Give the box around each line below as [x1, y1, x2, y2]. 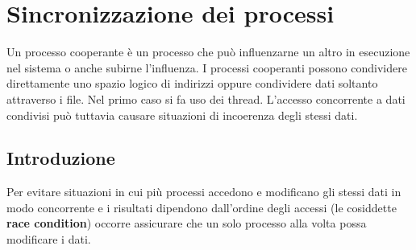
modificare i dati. [6, 231, 91, 248]
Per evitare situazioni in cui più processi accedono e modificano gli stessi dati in [6, 183, 401, 200]
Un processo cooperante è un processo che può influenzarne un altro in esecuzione [6, 43, 410, 60]
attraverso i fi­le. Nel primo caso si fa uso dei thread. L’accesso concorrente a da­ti [6, 90, 406, 107]
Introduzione [6, 145, 115, 170]
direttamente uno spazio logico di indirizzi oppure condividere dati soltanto [6, 75, 378, 92]
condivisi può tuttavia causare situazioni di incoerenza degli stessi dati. [6, 106, 358, 123]
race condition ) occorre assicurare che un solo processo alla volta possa [6, 215, 367, 232]
